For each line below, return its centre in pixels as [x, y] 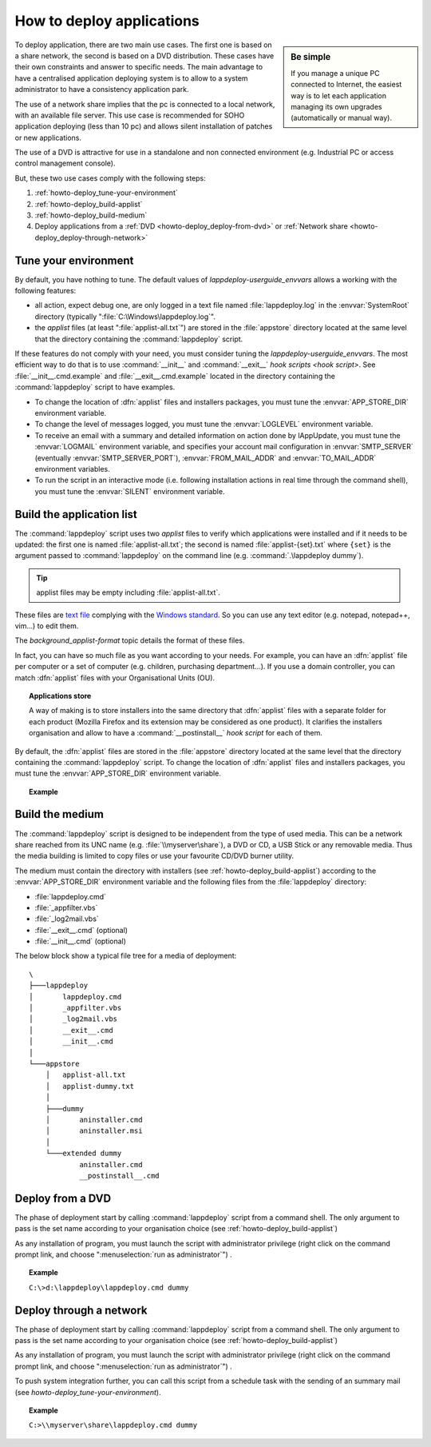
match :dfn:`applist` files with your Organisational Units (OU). [115, 678]
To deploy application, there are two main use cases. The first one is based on [144, 45]
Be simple [311, 57]
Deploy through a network [81, 1310]
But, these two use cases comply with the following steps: [111, 178]
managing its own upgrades [336, 106]
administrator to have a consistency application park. [102, 90]
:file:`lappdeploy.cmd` [71, 896]
